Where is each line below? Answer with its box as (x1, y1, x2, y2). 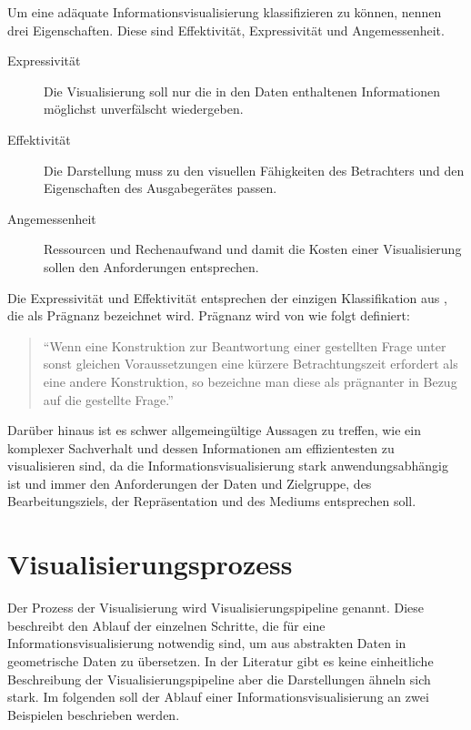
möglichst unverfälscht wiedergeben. (44, 99, 244, 118)
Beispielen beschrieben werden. (7, 705, 180, 724)
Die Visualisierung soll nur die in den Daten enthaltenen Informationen (44, 81, 440, 100)
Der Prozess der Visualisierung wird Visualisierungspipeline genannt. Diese (7, 598, 425, 617)
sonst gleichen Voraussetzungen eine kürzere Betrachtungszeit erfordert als (43, 354, 458, 373)
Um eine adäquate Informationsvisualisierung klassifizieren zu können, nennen (7, 3, 442, 21)
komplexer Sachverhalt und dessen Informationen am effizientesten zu (7, 438, 395, 457)
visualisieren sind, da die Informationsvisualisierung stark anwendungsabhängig (7, 456, 449, 475)
